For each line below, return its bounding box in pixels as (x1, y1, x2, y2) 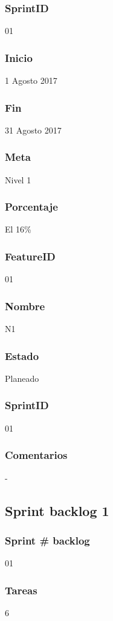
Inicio (5, 50, 33, 65)
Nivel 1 (5, 173, 31, 186)
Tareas (5, 582, 37, 597)
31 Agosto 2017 (5, 123, 62, 136)
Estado (5, 348, 39, 363)
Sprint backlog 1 (5, 501, 109, 520)
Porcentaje (5, 199, 58, 214)
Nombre (5, 298, 45, 313)
